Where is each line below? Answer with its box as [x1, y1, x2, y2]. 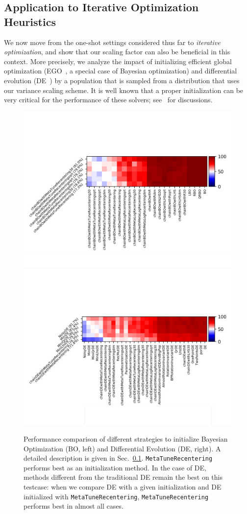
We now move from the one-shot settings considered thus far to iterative [4, 37, 221, 47]
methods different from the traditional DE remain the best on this [24, 472, 223, 482]
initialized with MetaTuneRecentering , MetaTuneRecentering [24, 491, 209, 501]
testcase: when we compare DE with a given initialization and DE [24, 481, 222, 491]
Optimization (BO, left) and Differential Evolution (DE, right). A [24, 443, 221, 453]
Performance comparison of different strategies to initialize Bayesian [24, 433, 228, 444]
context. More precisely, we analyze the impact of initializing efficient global [4, 56, 232, 66]
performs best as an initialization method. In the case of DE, [24, 462, 206, 472]
